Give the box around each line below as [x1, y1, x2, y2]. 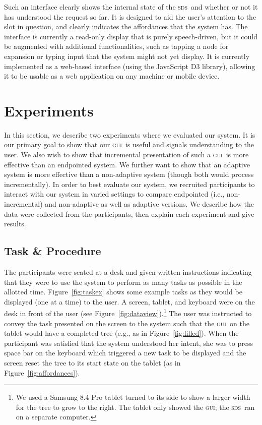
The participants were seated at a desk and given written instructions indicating [4, 267, 252, 277]
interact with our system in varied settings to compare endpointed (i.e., [4, 189, 225, 199]
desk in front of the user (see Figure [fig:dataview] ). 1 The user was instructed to [4, 307, 252, 319]
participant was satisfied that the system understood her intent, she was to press [4, 337, 253, 348]
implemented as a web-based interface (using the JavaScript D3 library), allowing [4, 60, 255, 71]
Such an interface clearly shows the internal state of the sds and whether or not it [4, 2, 258, 12]
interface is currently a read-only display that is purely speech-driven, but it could [4, 31, 258, 41]
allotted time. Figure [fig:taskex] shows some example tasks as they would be [4, 286, 242, 297]
